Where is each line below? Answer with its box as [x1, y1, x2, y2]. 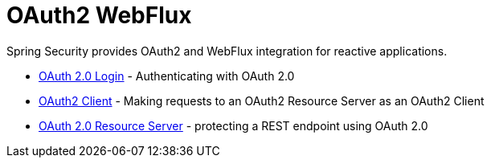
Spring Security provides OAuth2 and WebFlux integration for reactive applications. [6, 43, 448, 58]
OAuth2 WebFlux [6, 2, 192, 29]
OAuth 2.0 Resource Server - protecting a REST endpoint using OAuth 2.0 [39, 118, 428, 133]
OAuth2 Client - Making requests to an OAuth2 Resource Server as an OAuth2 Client [39, 93, 485, 108]
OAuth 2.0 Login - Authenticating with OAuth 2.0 [39, 68, 295, 83]
